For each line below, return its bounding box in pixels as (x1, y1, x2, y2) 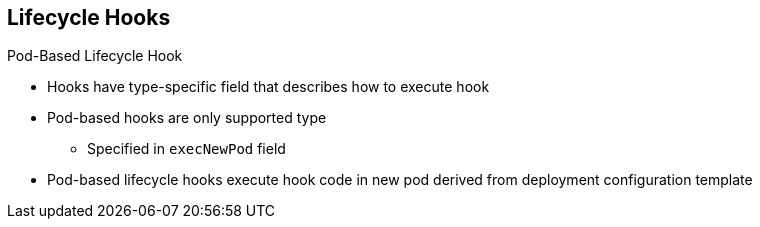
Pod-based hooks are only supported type (47, 109, 327, 127)
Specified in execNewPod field (87, 140, 286, 158)
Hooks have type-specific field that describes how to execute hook (47, 78, 490, 96)
